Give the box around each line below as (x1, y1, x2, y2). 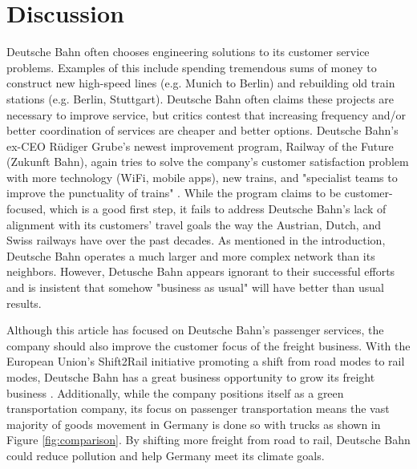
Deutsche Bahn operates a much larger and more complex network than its (6, 247, 375, 264)
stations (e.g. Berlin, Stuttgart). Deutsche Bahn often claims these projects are (6, 90, 395, 107)
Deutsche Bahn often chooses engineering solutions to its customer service (6, 43, 370, 60)
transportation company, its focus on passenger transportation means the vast (6, 400, 390, 417)
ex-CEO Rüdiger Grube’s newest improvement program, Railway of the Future (6, 137, 394, 154)
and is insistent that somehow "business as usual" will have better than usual (6, 279, 384, 296)
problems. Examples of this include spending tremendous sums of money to (6, 59, 377, 75)
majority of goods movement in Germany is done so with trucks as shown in (6, 415, 381, 432)
